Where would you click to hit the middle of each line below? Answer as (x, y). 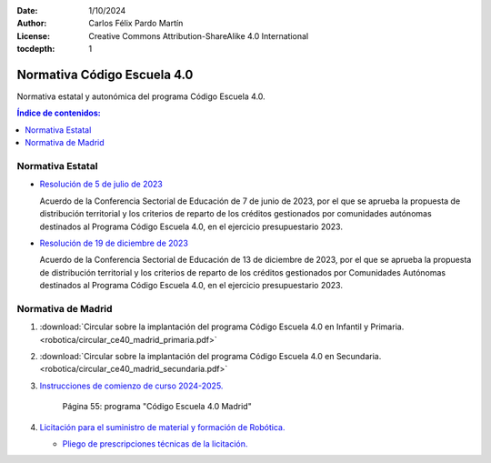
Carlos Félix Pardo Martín (136, 24)
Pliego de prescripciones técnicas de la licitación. (155, 444)
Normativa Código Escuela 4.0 (105, 74)
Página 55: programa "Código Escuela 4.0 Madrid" (157, 407)
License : (33, 35)
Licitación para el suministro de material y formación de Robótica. (162, 427)
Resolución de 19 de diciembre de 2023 (114, 243)
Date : (27, 10)
